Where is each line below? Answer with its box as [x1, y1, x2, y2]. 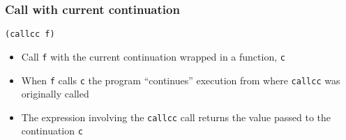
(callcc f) [5, 29, 55, 40]
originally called [21, 86, 89, 101]
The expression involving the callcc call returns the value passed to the [21, 109, 331, 124]
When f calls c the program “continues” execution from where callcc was [21, 72, 340, 87]
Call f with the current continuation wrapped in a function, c [21, 49, 285, 63]
